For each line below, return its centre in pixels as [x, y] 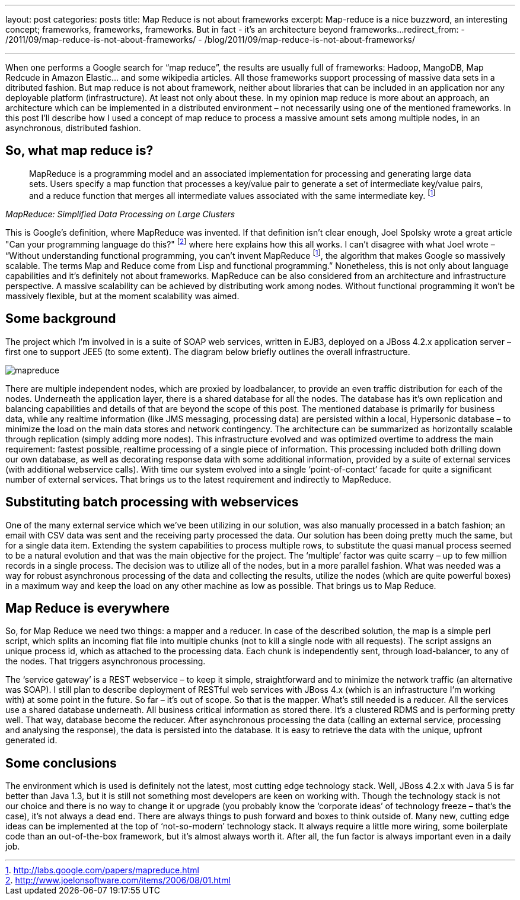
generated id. [31, 740]
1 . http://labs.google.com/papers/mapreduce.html [102, 870]
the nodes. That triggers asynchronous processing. [106, 661]
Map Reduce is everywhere [87, 608]
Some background [61, 319]
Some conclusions [61, 763]
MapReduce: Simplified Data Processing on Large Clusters [120, 214]
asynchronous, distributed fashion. [73, 128]
